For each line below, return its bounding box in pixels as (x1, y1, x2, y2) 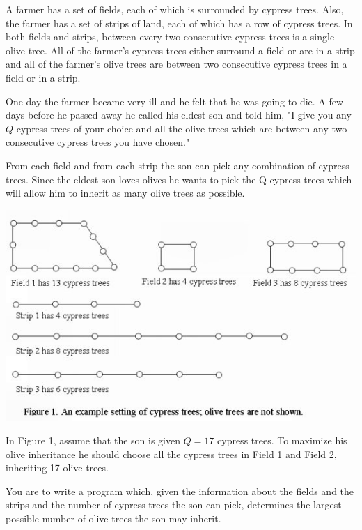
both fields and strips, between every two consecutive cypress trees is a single (6, 29, 335, 44)
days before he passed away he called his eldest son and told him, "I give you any (6, 107, 352, 122)
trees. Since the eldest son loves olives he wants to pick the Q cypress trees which (6, 172, 352, 186)
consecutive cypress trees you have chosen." (6, 135, 190, 149)
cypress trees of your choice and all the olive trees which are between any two (16, 121, 347, 135)
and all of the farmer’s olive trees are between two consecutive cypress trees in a (6, 56, 347, 71)
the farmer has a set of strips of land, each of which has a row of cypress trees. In (6, 15, 353, 30)
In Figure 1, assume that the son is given (6, 433, 180, 448)
